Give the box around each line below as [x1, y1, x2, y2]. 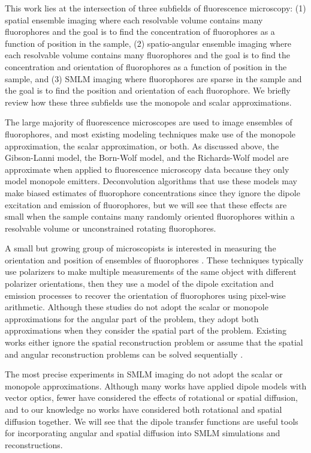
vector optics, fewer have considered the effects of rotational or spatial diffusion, [5, 391, 298, 404]
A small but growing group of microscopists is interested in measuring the [5, 242, 276, 254]
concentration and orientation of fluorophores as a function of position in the [5, 60, 287, 73]
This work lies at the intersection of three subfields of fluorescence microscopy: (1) [5, 2, 306, 14]
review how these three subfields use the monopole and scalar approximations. [5, 95, 292, 108]
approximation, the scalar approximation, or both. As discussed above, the [5, 139, 279, 152]
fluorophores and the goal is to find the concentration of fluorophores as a [5, 25, 275, 38]
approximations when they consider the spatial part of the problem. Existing [5, 324, 287, 337]
